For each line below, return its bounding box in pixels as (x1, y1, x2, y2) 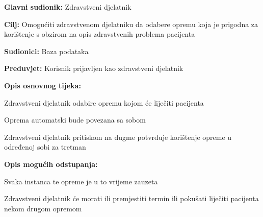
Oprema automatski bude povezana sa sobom (4, 114, 146, 125)
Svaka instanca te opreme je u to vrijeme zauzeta (4, 176, 158, 186)
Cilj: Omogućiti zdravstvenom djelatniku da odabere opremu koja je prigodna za (4, 18, 258, 29)
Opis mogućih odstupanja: (4, 158, 98, 169)
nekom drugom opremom (4, 203, 82, 213)
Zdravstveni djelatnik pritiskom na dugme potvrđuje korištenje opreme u (4, 131, 232, 142)
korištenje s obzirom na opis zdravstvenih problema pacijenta (4, 29, 195, 39)
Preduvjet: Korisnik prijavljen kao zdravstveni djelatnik (4, 63, 183, 74)
